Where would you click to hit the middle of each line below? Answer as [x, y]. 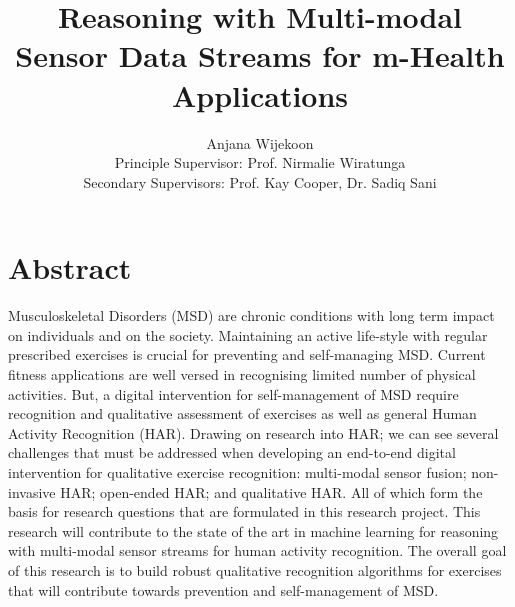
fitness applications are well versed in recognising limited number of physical [242, 374]
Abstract [70, 267]
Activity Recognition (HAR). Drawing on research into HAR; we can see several [253, 432]
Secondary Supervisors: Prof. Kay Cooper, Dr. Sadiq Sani [260, 181]
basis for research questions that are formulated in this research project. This [244, 511]
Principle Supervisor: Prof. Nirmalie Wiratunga [260, 162]
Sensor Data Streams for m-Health [260, 55]
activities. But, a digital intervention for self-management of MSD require [233, 393]
